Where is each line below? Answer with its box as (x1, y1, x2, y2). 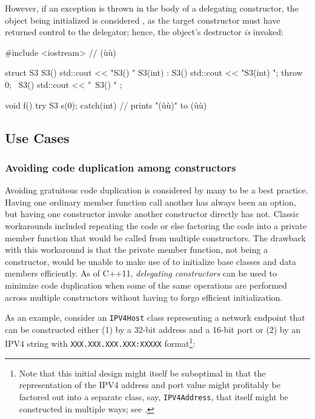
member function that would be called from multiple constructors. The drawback (5, 231, 306, 244)
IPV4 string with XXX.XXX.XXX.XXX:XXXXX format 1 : (5, 335, 196, 349)
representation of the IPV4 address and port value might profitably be (19, 378, 280, 391)
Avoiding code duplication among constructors (5, 159, 236, 175)
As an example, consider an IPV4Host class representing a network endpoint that (5, 311, 305, 324)
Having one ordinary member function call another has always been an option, (5, 195, 296, 208)
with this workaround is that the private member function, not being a (5, 243, 268, 256)
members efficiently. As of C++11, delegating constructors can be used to (5, 267, 277, 280)
